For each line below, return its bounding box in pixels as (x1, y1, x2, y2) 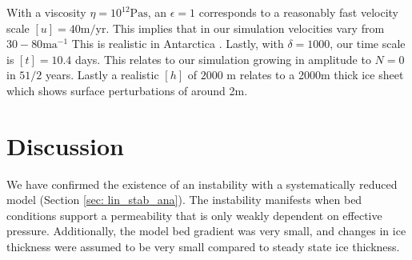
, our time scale (330, 35, 406, 52)
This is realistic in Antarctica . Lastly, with (71, 35, 284, 52)
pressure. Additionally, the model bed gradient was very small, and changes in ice (6, 222, 406, 239)
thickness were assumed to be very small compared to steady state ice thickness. (6, 238, 400, 255)
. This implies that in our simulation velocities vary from (106, 19, 385, 36)
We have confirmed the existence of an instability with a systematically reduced (6, 175, 398, 192)
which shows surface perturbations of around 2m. (6, 82, 248, 98)
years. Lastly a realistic (46, 66, 159, 83)
